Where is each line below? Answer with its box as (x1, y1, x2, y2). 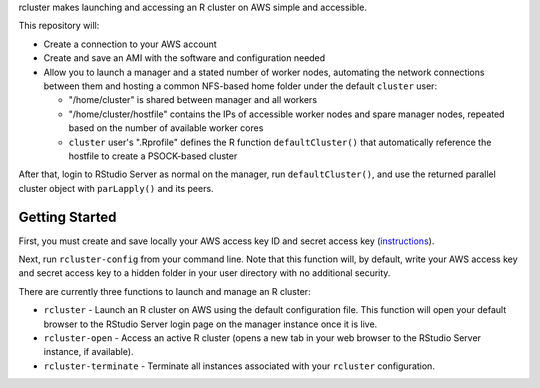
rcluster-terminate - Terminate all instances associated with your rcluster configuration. (43, 360, 435, 372)
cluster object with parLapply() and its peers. (18, 182, 214, 194)
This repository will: (18, 20, 100, 32)
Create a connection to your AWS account (43, 38, 217, 50)
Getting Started (18, 208, 117, 225)
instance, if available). (43, 346, 134, 358)
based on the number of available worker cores (68, 122, 264, 134)
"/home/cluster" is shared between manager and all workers (68, 94, 318, 106)
